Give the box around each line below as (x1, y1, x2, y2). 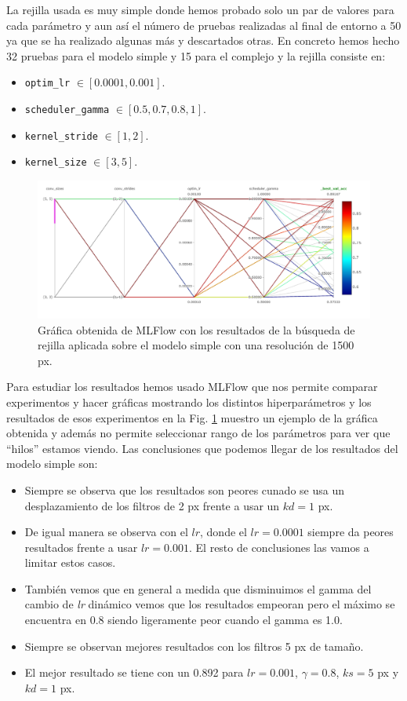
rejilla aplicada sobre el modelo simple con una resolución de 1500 (38, 337, 354, 353)
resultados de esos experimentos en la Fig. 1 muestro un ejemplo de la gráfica (6, 409, 378, 425)
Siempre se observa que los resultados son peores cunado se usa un (24, 481, 344, 498)
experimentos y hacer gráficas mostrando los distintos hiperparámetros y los (6, 393, 372, 410)
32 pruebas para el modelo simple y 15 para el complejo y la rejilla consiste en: (6, 47, 386, 64)
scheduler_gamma (24, 104, 110, 116)
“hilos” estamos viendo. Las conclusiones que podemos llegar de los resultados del (6, 440, 398, 456)
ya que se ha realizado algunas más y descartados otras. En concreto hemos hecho (6, 32, 400, 49)
